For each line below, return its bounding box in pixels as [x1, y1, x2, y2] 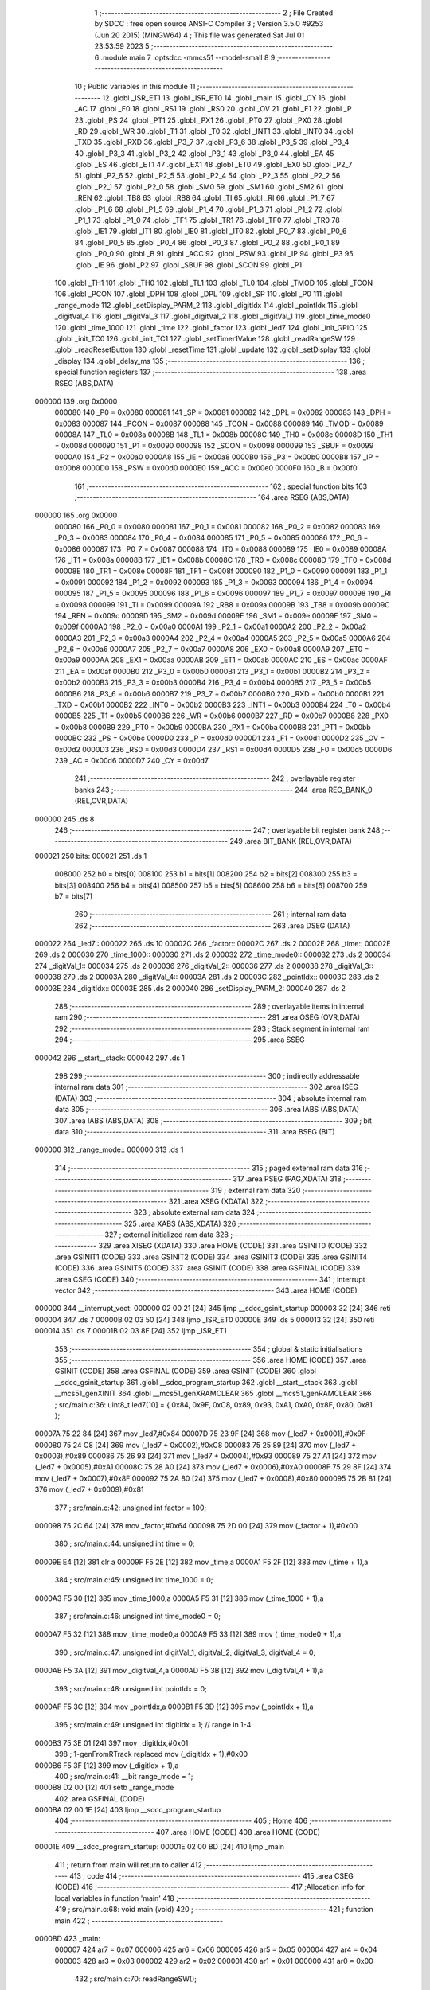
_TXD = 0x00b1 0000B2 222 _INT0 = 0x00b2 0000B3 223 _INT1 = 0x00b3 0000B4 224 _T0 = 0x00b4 [54, 700, 391, 710]
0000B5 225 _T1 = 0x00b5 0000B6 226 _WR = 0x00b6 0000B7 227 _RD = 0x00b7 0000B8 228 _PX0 [54, 711, 389, 720]
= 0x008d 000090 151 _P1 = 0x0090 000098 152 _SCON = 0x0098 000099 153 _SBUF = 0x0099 [54, 441, 374, 451]
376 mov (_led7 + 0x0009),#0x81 [34, 1485, 144, 1494]
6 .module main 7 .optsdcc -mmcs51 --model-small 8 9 [94, 53, 276, 62]
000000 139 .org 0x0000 [34, 396, 118, 406]
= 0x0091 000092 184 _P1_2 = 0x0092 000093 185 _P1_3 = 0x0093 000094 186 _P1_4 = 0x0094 [54, 577, 373, 587]
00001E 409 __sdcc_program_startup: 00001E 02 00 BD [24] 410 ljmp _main [34, 1842, 285, 1851]
